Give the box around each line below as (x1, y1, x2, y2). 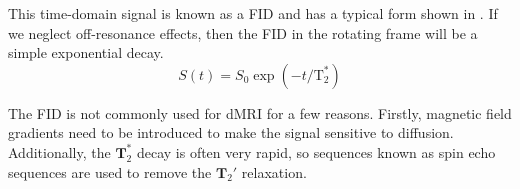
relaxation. (241, 161, 307, 182)
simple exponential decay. (8, 42, 164, 63)
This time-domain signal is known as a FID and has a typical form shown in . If (8, 3, 498, 23)
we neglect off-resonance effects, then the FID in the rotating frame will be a (8, 22, 478, 43)
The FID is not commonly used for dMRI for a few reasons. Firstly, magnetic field (8, 102, 512, 123)
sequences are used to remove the (8, 161, 212, 182)
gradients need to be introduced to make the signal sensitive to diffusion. (8, 122, 454, 143)
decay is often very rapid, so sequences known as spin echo (136, 141, 496, 162)
